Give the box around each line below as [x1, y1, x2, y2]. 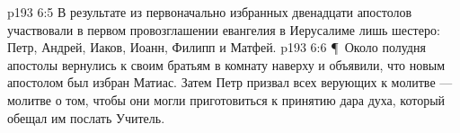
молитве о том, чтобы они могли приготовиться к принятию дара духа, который [7, 90, 446, 109]
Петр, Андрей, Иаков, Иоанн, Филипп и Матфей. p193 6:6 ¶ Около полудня [7, 38, 426, 57]
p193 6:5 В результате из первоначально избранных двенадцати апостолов [7, 3, 412, 21]
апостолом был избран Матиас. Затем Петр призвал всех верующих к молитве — [7, 73, 453, 92]
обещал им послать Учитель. [7, 108, 165, 127]
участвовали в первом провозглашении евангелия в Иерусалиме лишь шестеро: [7, 20, 440, 39]
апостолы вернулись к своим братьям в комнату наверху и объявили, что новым [7, 55, 446, 74]
